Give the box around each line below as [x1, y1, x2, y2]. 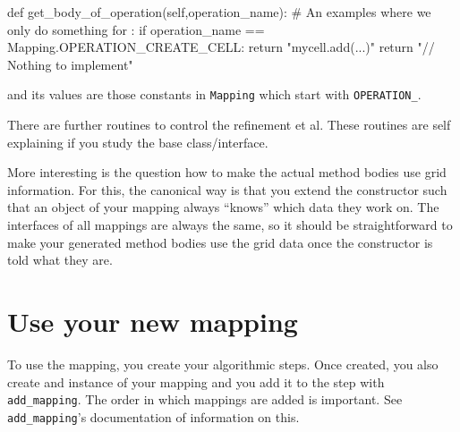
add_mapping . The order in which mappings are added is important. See [7, 390, 403, 409]
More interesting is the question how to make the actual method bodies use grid [7, 163, 447, 182]
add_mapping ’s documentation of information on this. [7, 407, 300, 426]
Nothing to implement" [7, 55, 133, 73]
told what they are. [7, 250, 113, 269]
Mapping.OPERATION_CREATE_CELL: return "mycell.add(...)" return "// [7, 38, 435, 56]
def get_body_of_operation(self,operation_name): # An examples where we [7, 3, 431, 21]
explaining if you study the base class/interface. [7, 132, 268, 151]
